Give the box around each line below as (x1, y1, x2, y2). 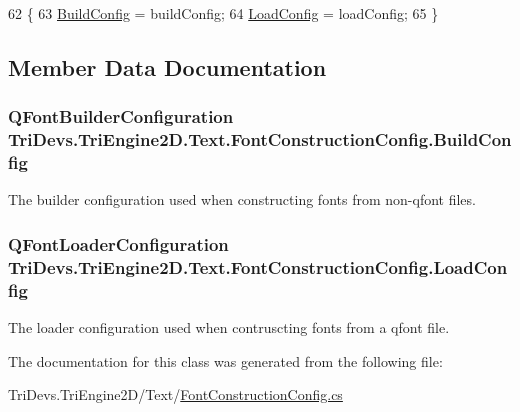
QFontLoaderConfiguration (8, 231, 229, 256)
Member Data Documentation (8, 51, 327, 82)
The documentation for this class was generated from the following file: (8, 350, 443, 371)
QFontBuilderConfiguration (8, 104, 234, 129)
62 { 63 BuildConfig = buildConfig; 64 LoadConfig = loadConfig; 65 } (8, 3, 439, 23)
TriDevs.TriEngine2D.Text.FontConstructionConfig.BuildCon (8, 127, 512, 152)
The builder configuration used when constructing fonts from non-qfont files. (8, 189, 476, 210)
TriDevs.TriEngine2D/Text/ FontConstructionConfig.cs (8, 384, 343, 405)
